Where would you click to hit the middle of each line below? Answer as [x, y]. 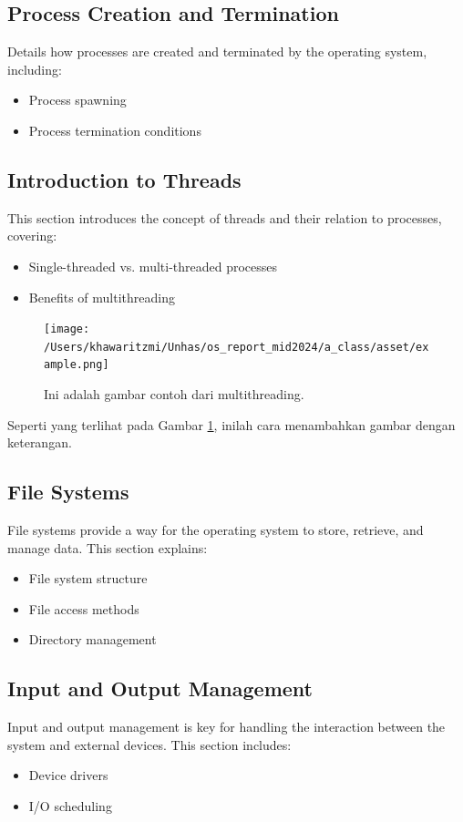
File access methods [84, 608]
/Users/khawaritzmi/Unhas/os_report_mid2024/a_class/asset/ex [237, 347]
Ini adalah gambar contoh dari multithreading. [174, 394]
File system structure [88, 578]
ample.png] [77, 365]
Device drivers [68, 775]
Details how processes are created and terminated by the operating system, [217, 51]
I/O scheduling [70, 806]
